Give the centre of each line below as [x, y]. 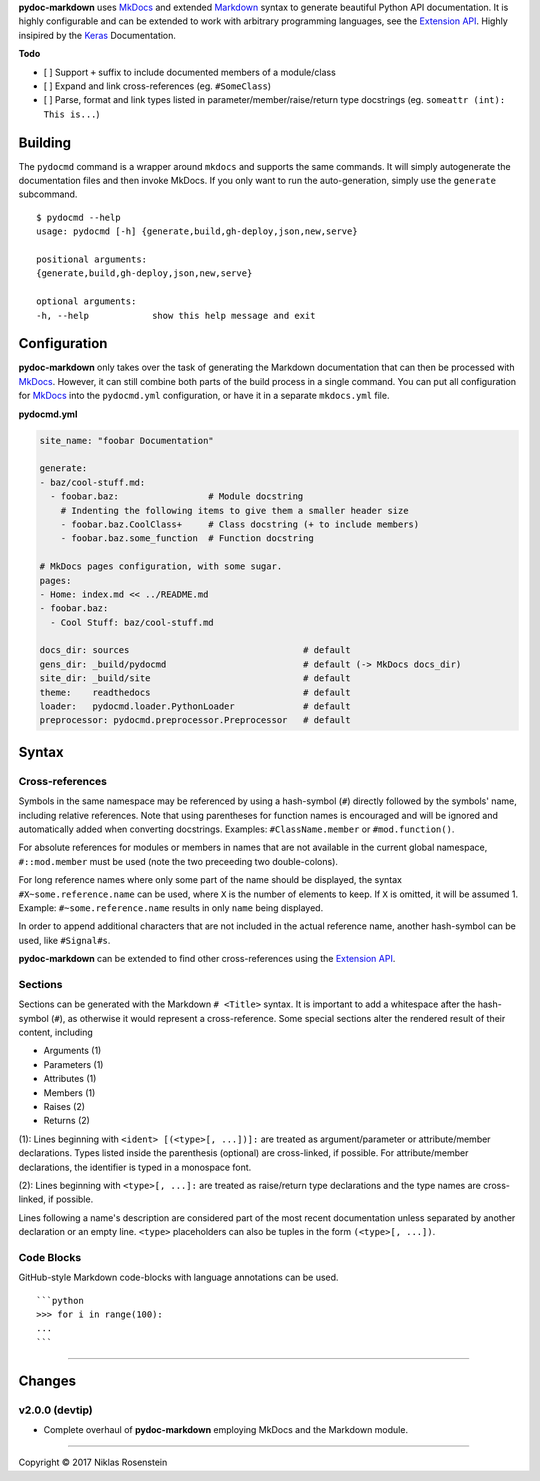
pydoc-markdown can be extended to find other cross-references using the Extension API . [207, 959]
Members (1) [69, 1092]
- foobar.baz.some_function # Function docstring [187, 538]
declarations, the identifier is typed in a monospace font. [135, 1167]
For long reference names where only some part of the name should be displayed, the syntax [210, 880]
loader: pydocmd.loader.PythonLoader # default [195, 706]
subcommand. [48, 194]
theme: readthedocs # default [195, 692]
